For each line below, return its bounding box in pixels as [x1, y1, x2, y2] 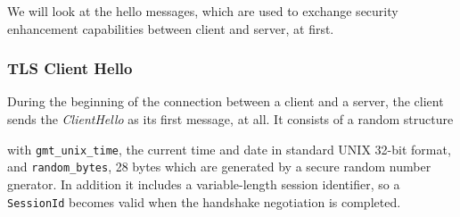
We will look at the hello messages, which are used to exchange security [7, 2, 398, 20]
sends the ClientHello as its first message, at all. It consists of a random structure [7, 110, 454, 128]
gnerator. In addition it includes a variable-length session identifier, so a [7, 174, 400, 193]
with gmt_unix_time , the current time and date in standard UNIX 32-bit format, [7, 139, 451, 158]
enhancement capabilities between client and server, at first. [7, 19, 334, 38]
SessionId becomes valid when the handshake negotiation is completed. [7, 192, 401, 211]
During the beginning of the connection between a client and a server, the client [7, 92, 444, 111]
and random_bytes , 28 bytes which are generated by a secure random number [7, 157, 431, 176]
